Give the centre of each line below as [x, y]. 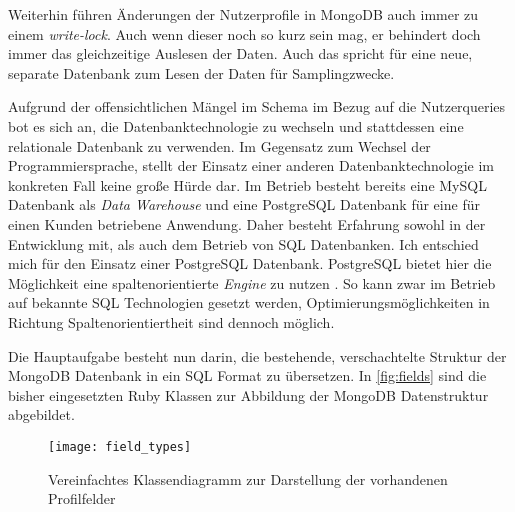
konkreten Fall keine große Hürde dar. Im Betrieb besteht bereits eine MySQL [247, 184]
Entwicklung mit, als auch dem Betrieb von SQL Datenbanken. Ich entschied [243, 243]
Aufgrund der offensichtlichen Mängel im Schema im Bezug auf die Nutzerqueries [257, 106]
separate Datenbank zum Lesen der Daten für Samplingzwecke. [201, 72]
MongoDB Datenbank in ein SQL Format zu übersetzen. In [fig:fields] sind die [247, 375]
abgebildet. [41, 414]
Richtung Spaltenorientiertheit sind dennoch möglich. [171, 321]
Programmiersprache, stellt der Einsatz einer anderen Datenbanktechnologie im [251, 165]
